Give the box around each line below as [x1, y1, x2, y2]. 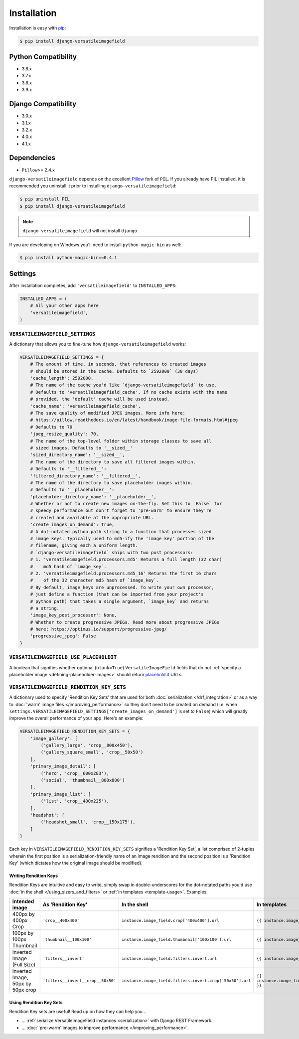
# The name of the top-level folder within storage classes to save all [30, 438, 212, 444]
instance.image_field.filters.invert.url [121, 956, 217, 961]
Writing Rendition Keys [9, 873, 58, 879]
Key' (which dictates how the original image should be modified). [9, 860, 143, 866]
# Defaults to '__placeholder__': [30, 487, 115, 493]
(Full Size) [12, 961, 36, 968]
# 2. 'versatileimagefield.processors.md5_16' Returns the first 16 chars [30, 571, 217, 576]
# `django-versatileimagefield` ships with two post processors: [30, 550, 193, 555]
